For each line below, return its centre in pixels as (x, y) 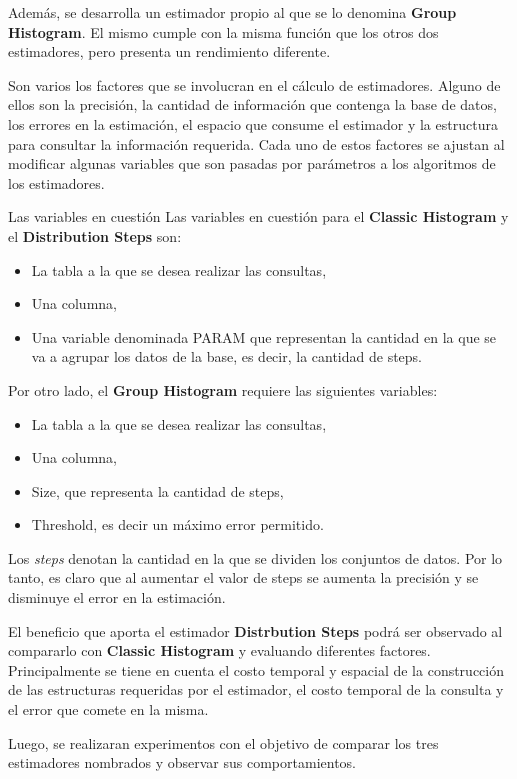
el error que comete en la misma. (108, 709)
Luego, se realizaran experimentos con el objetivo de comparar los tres (223, 742)
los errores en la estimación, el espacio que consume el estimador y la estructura (253, 123)
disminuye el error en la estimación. (117, 597)
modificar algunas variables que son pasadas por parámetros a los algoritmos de (252, 163)
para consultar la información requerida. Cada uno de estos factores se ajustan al (256, 143)
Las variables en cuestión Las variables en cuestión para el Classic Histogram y (258, 216)
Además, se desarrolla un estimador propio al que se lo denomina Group (232, 12)
